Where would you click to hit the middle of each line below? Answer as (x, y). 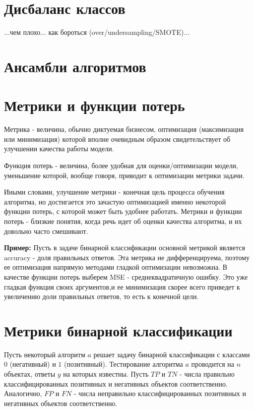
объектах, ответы (30, 374)
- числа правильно (207, 374)
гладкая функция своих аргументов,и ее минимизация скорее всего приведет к (122, 286)
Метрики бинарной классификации (118, 330)
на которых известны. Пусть (106, 374)
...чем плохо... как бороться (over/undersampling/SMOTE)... (97, 32)
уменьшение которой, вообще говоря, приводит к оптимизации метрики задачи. (124, 175)
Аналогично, (23, 393)
